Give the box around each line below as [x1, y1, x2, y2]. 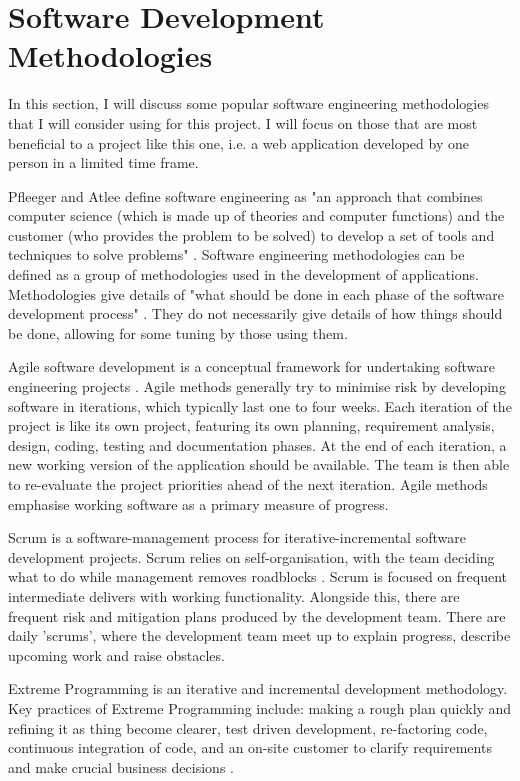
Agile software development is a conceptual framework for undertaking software [8, 356, 495, 377]
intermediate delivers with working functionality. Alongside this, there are [8, 585, 460, 606]
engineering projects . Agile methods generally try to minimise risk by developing [8, 376, 506, 397]
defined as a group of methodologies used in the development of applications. [8, 264, 479, 285]
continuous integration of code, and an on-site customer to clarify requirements [8, 737, 492, 758]
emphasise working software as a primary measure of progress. [8, 493, 389, 514]
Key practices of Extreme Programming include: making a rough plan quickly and [8, 697, 512, 718]
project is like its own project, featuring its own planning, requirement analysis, [8, 415, 495, 436]
